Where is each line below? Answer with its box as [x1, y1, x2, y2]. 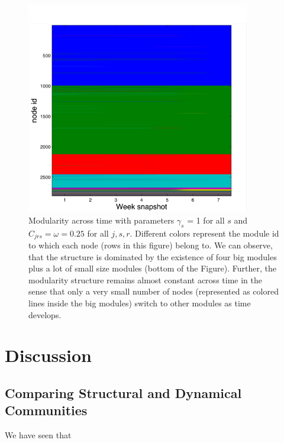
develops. [28, 308, 62, 321]
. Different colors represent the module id [130, 227, 279, 239]
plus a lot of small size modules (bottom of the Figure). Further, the [28, 262, 276, 274]
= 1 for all [187, 214, 225, 226]
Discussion [5, 343, 92, 367]
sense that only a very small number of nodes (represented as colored [28, 285, 279, 298]
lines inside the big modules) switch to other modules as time [28, 296, 251, 309]
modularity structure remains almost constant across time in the [28, 273, 262, 286]
